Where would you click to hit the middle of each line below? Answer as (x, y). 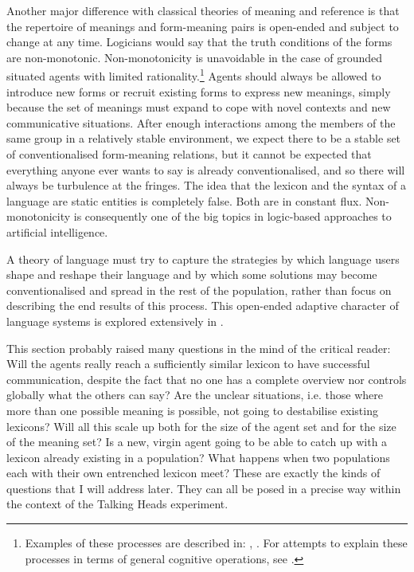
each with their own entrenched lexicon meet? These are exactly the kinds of (193, 473)
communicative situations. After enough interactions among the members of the (201, 122)
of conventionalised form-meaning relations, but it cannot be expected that (189, 154)
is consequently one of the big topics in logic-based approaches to (232, 216)
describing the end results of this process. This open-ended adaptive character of (203, 306)
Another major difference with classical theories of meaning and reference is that (203, 10)
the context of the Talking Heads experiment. (117, 504)
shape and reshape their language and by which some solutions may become (192, 274)
